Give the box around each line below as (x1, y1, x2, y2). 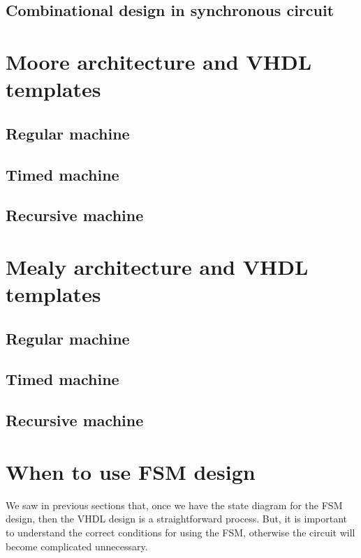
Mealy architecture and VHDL (6, 252, 309, 280)
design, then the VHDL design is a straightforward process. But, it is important (6, 511, 347, 526)
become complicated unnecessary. (6, 538, 148, 553)
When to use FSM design (6, 457, 256, 485)
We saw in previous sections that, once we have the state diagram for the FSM (6, 497, 343, 512)
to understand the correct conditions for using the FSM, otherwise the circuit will (6, 525, 355, 539)
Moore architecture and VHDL (6, 47, 312, 75)
